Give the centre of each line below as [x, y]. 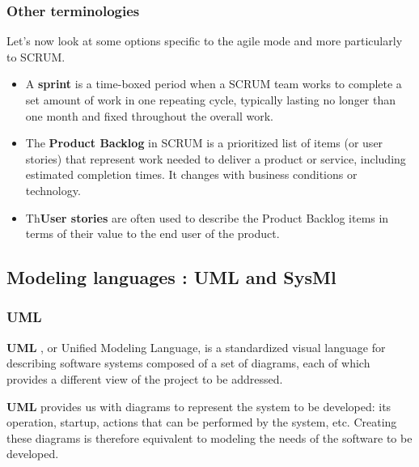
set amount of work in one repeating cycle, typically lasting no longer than [211, 100]
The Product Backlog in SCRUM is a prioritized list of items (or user [204, 143]
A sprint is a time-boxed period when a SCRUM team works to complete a [214, 84]
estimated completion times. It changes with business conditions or [191, 174]
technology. [53, 190]
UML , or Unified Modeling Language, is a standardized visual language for [196, 347]
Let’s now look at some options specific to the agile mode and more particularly [205, 41]
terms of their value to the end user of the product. [152, 234]
